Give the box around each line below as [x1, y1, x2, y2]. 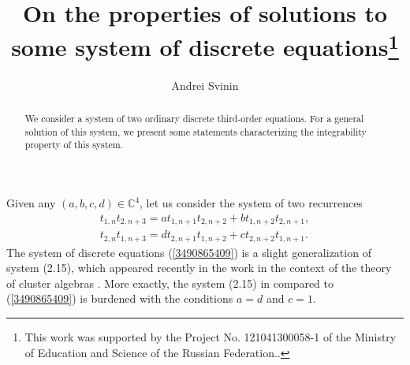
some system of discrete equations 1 [11, 28, 399, 63]
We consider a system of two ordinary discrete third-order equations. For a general [24, 112, 364, 125]
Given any [6, 195, 56, 210]
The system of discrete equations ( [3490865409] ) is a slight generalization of [6, 244, 371, 260]
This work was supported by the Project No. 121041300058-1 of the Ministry [24, 328, 397, 345]
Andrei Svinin [171, 76, 239, 93]
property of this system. [24, 138, 123, 151]
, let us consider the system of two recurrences [140, 195, 363, 210]
